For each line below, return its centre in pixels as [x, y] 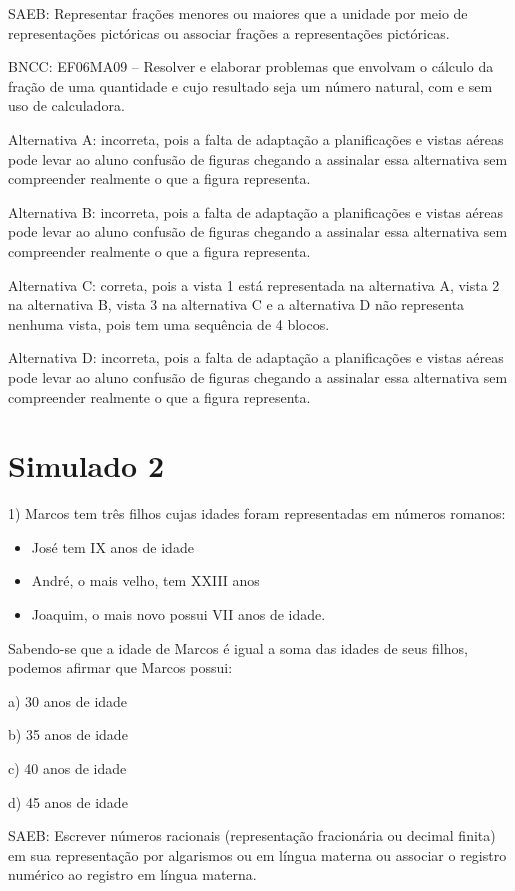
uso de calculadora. [66, 105]
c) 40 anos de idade [67, 767]
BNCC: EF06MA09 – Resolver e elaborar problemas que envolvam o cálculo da [251, 66]
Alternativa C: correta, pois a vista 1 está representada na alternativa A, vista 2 [254, 284]
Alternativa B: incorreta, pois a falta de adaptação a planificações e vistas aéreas [255, 211]
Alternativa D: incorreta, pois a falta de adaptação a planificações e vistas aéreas [256, 357]
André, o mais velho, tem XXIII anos [145, 580]
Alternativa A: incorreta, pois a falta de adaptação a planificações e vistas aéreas [256, 138]
